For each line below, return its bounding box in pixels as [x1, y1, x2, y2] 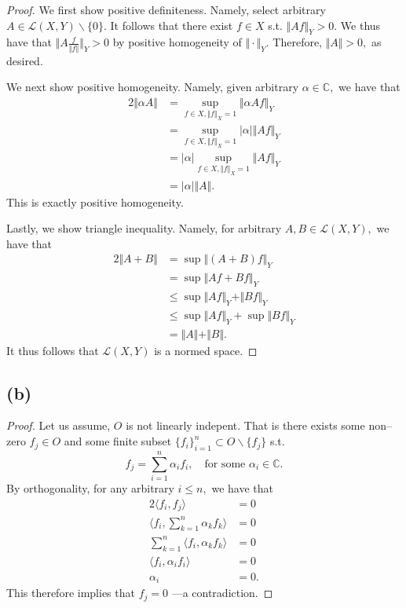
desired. [6, 52, 43, 68]
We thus [340, 16, 381, 33]
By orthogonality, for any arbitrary [6, 479, 174, 496]
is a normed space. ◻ [154, 342, 258, 358]
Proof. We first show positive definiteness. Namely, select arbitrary [6, 2, 326, 17]
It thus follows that [6, 342, 99, 358]
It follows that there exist [110, 16, 233, 33]
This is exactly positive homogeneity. [6, 193, 184, 210]
